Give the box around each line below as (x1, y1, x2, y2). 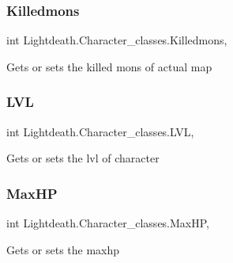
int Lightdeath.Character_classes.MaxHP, (6, 215, 209, 231)
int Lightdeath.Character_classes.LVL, (6, 123, 194, 139)
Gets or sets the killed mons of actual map (6, 58, 212, 74)
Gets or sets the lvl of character (6, 150, 160, 166)
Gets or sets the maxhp (6, 241, 120, 257)
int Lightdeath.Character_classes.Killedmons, (6, 32, 227, 48)
